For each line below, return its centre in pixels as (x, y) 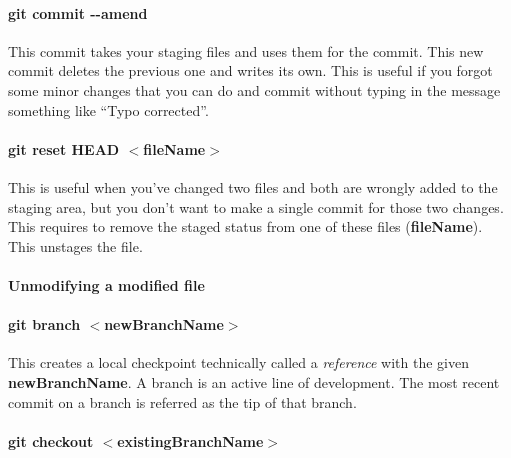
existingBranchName (190, 440)
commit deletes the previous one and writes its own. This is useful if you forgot (250, 70)
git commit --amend (78, 12)
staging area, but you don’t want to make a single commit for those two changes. (256, 206)
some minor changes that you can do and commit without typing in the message (254, 89)
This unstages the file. (75, 245)
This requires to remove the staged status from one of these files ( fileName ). (245, 226)
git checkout (51, 440)
